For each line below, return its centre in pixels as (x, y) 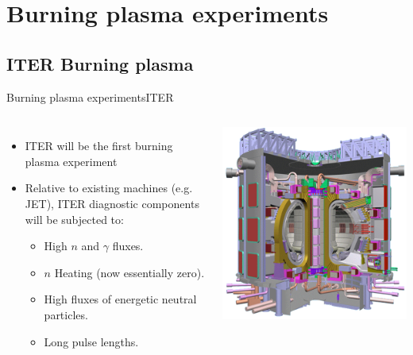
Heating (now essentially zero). (129, 272)
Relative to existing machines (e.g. (109, 188)
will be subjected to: (74, 219)
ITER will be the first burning (99, 146)
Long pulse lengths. (91, 341)
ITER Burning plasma (100, 63)
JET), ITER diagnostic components (112, 203)
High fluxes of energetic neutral (120, 299)
